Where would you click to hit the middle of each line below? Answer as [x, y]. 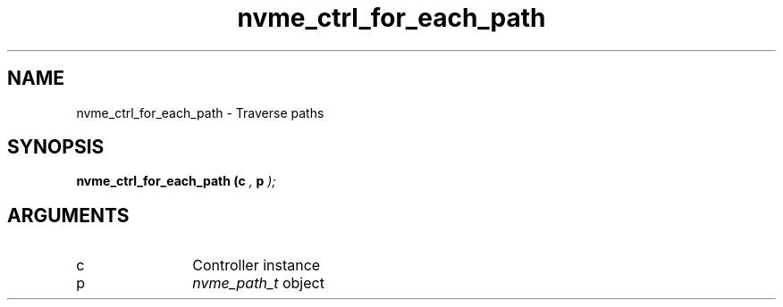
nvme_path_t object [258, 283]
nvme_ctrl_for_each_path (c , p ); [176, 181]
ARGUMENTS [68, 215]
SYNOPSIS [56, 147]
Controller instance [257, 266]
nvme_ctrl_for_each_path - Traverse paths [200, 112]
